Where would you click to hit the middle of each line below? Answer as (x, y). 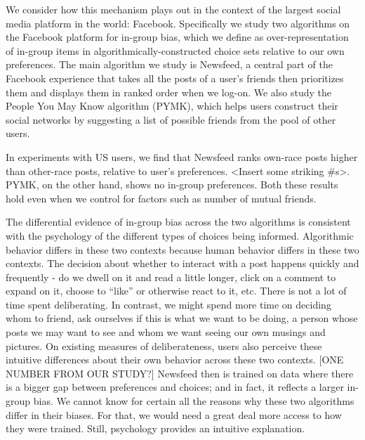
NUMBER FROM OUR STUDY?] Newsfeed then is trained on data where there (180, 373)
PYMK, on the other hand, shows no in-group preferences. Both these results (172, 185)
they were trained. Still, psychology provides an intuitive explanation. (155, 428)
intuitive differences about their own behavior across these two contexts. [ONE (175, 360)
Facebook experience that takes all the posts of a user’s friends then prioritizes (175, 78)
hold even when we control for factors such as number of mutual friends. (161, 198)
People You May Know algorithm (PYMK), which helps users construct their (172, 106)
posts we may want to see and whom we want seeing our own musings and (166, 332)
